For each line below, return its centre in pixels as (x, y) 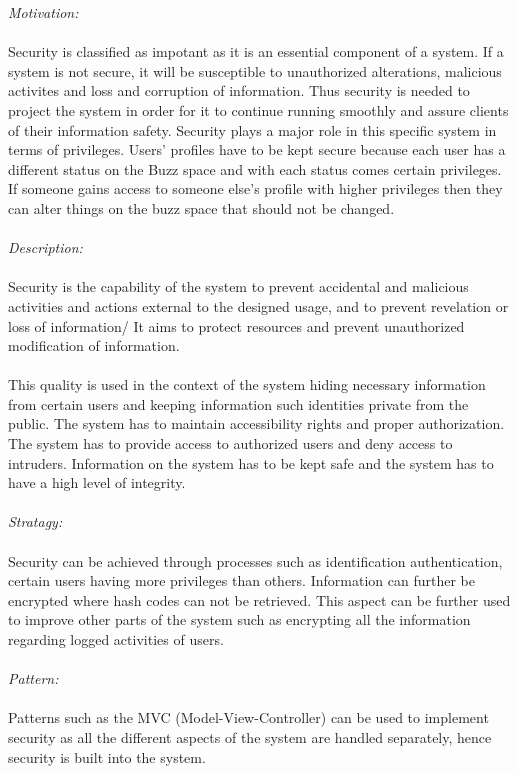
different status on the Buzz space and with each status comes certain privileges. (255, 168)
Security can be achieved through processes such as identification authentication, (255, 560)
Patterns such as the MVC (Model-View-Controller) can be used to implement (248, 717)
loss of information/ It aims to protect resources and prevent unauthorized (236, 325)
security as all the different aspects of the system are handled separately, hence (250, 736)
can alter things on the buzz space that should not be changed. (201, 207)
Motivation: (43, 12)
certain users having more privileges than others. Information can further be (241, 580)
